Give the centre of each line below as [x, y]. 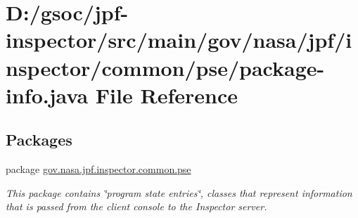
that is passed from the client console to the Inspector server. [136, 206]
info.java [47, 95]
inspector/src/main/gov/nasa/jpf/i [179, 40]
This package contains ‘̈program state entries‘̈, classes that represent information [179, 192]
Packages [39, 140]
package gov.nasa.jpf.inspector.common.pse [98, 169]
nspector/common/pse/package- [165, 67]
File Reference [166, 95]
